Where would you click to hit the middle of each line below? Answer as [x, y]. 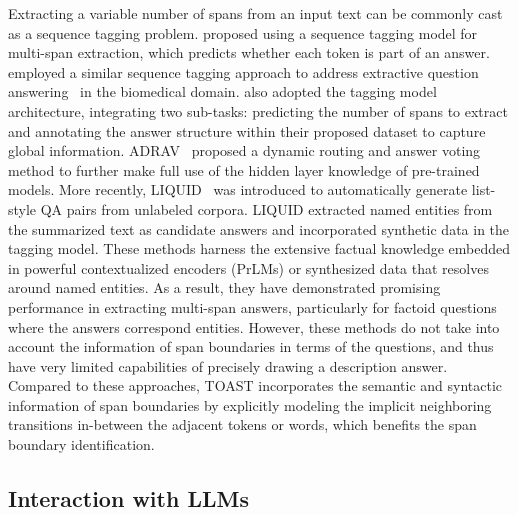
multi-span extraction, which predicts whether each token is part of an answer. [249, 52]
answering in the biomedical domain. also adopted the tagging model [222, 91]
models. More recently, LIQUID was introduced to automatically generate [238, 189]
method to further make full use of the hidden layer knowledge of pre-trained [244, 169]
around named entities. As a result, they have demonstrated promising [224, 287]
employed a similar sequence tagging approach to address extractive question [243, 71]
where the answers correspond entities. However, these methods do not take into [254, 326]
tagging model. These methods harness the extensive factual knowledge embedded [259, 248]
